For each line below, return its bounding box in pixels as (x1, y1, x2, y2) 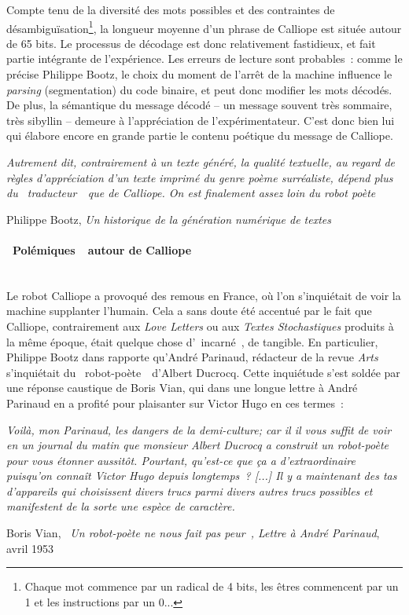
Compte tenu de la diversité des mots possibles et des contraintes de (6, 2, 335, 17)
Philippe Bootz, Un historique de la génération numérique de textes (6, 210, 332, 227)
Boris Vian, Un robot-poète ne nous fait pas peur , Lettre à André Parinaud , (6, 525, 380, 541)
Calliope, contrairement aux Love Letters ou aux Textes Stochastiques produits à (6, 317, 394, 334)
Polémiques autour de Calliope (13, 241, 192, 258)
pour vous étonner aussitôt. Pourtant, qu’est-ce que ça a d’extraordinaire (6, 452, 356, 468)
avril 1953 (6, 540, 53, 556)
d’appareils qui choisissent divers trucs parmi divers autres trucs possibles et (6, 482, 373, 499)
